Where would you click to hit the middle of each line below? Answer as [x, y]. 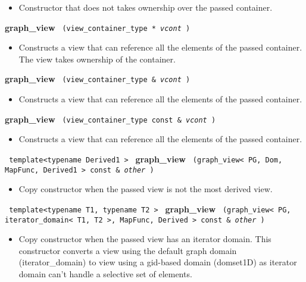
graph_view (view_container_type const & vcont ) [110, 119]
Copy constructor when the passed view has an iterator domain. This [145, 239]
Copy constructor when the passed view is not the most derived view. [146, 189]
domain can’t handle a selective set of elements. [105, 273]
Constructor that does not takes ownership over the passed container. [146, 7]
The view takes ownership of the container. [97, 59]
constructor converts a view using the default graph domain [128, 250]
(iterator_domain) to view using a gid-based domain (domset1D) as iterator [158, 262]
